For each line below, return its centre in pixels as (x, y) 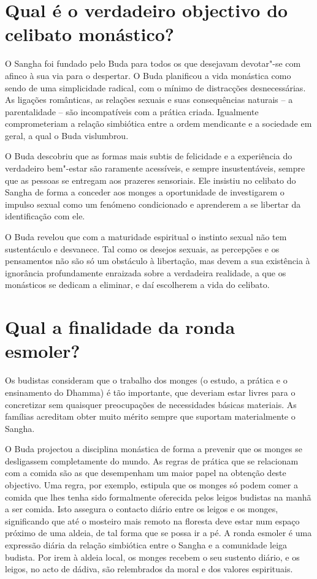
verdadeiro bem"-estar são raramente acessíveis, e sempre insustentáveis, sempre (155, 168)
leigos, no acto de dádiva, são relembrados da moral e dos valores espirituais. (149, 569)
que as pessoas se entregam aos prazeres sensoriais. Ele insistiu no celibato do (151, 180)
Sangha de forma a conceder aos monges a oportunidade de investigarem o (145, 192)
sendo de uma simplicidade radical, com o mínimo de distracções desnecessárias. (155, 87)
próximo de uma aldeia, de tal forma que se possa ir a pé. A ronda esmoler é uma (158, 533)
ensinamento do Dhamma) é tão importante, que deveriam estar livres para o (150, 392)
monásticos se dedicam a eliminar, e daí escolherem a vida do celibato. (137, 285)
